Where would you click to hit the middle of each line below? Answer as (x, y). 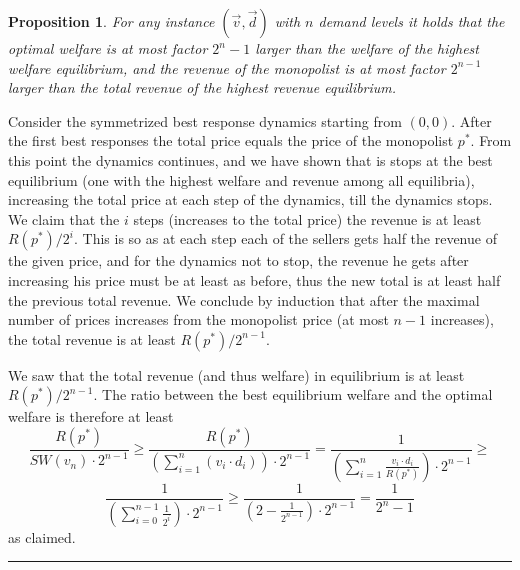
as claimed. (42, 536)
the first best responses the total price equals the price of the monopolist (231, 140)
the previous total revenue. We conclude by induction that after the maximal (244, 299)
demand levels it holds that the (411, 21)
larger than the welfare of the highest (367, 48)
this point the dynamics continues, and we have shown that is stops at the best (250, 159)
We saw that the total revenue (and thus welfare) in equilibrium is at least (236, 374)
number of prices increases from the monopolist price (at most (198, 319)
